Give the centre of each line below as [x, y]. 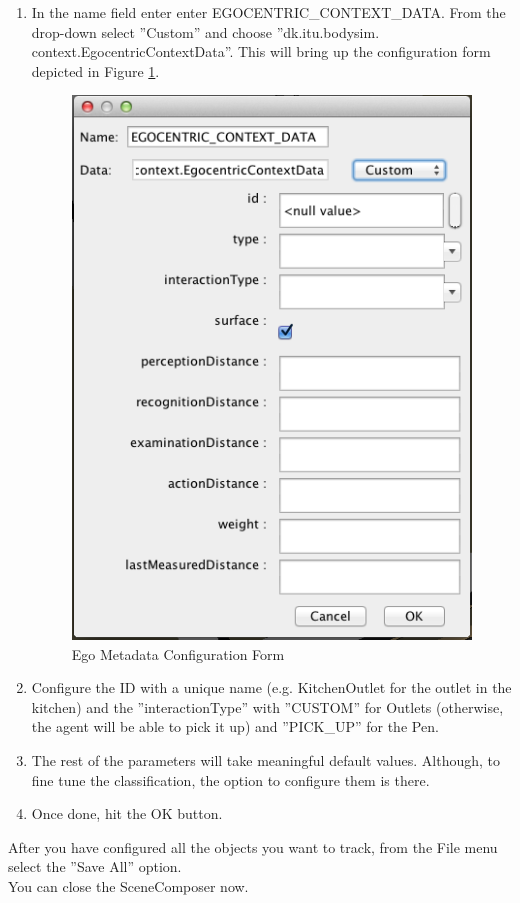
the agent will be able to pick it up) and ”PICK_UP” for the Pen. [235, 726]
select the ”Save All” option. [95, 866]
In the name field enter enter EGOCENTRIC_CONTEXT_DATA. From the [268, 12]
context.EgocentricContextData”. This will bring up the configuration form [261, 51]
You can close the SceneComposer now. [128, 885]
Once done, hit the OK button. [127, 813]
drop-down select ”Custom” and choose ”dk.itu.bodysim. [205, 31]
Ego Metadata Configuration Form [178, 653]
